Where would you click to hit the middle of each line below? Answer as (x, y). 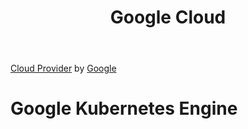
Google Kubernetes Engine (124, 108)
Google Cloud (168, 17)
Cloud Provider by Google (63, 68)
